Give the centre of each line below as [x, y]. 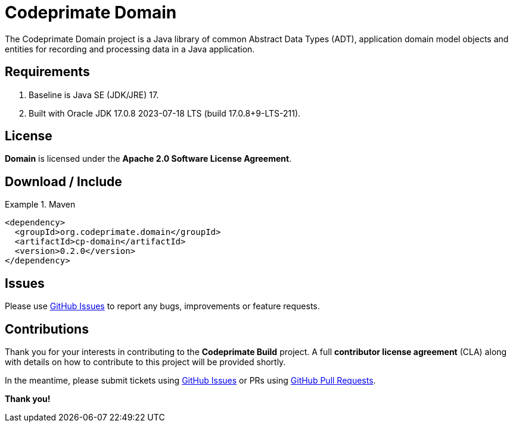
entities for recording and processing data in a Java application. [130, 49]
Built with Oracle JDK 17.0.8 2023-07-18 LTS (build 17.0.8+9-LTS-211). [165, 113]
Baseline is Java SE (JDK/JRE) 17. [94, 95]
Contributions [47, 329]
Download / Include [63, 181]
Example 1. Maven [40, 205]
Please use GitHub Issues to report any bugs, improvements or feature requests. [162, 306]
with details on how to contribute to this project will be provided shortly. [145, 362]
